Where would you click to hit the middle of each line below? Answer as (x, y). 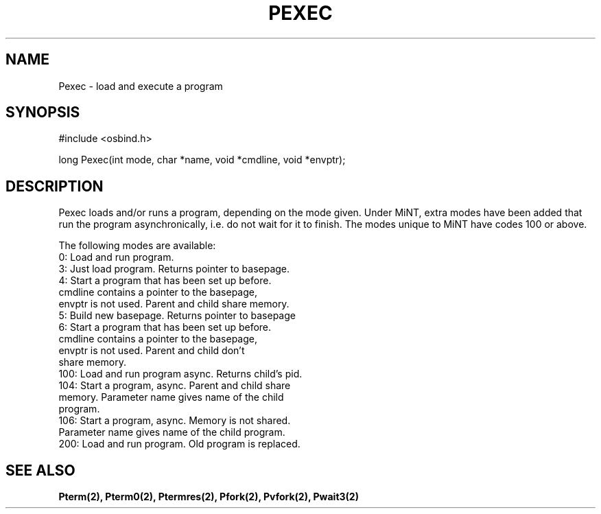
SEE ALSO (40, 470)
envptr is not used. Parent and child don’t (152, 351)
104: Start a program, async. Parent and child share (175, 386)
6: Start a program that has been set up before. (165, 327)
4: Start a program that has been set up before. (165, 281)
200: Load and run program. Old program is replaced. (179, 444)
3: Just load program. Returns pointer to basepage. (174, 269)
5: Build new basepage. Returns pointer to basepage (177, 316)
